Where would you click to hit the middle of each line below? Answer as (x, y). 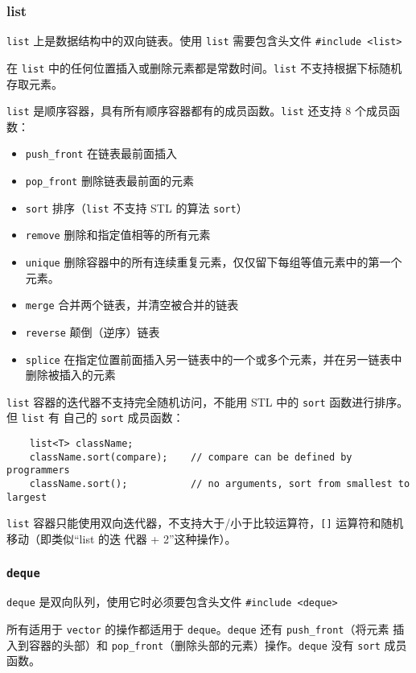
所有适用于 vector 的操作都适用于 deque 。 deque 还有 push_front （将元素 (198, 629)
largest (27, 497)
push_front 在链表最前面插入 (101, 153)
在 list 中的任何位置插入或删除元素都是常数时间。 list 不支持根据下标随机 (204, 67)
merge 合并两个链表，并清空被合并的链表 (132, 305)
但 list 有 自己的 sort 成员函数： (95, 417)
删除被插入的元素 (70, 375)
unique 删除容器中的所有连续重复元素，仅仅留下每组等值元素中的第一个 (214, 262)
